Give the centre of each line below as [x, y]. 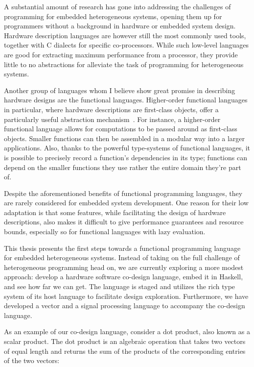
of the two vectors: [32, 360]
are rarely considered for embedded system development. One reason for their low [126, 203]
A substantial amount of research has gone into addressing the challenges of [117, 6]
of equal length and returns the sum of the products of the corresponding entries [125, 351]
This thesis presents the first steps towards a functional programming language [122, 248]
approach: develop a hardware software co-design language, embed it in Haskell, [124, 277]
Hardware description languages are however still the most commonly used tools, [125, 35]
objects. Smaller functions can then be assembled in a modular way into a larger [125, 138]
